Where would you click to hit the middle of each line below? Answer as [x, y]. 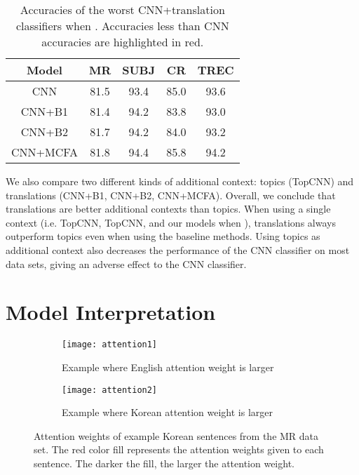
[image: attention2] [110, 390]
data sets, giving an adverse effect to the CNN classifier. [126, 263]
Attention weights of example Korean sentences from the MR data [176, 435]
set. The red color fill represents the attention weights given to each [179, 449]
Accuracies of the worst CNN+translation [122, 9]
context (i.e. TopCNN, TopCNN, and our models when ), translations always [171, 222]
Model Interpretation [111, 312]
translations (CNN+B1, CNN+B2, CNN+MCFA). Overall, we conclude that [171, 195]
